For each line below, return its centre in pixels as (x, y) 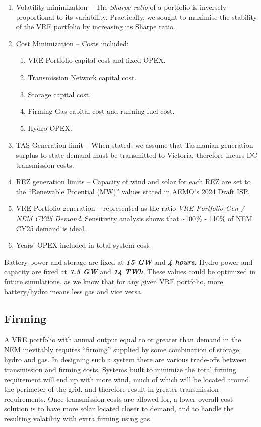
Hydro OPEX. (50, 128)
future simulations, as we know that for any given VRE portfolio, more (114, 281)
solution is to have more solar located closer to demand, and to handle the (119, 409)
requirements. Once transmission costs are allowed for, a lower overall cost (119, 399)
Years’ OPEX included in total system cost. (83, 245)
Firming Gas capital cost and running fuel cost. (101, 111)
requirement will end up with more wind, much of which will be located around (127, 379)
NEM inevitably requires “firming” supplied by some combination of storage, (123, 349)
